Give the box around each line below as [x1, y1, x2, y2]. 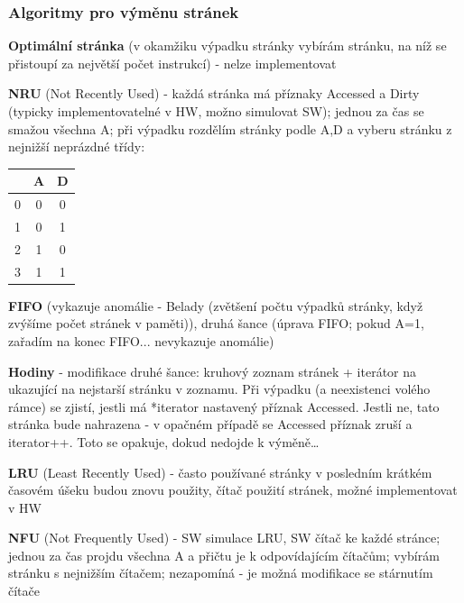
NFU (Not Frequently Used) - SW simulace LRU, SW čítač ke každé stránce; [8, 528, 441, 547]
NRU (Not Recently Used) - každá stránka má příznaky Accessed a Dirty [8, 84, 420, 103]
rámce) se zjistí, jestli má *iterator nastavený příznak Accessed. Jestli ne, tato [8, 397, 440, 416]
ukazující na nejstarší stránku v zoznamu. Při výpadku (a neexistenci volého [8, 379, 431, 398]
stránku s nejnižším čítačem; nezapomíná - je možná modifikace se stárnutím [8, 563, 433, 582]
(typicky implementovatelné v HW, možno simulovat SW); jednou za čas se [8, 102, 424, 120]
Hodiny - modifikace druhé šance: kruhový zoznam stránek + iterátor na [8, 361, 417, 380]
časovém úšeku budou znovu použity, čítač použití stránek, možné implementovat [8, 480, 458, 499]
